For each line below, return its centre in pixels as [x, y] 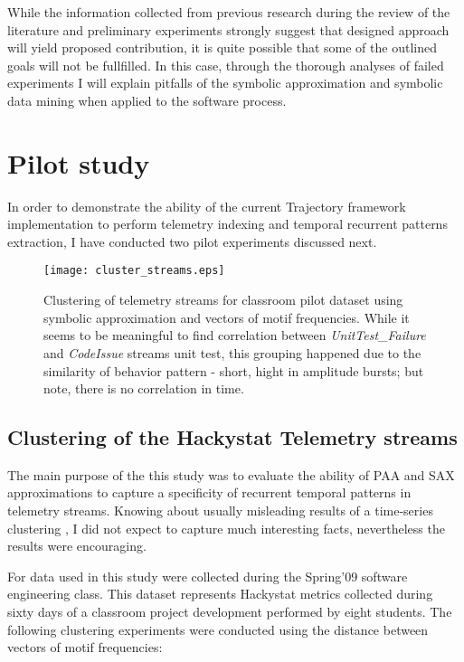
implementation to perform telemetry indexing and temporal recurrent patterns [227, 224]
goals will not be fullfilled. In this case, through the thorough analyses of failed [226, 65]
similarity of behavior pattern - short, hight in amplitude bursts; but [234, 370]
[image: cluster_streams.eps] [134, 271]
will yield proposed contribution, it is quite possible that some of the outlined [222, 47]
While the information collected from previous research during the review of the [229, 12]
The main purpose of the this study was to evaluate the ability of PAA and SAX [231, 474]
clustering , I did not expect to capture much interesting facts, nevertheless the [226, 528]
